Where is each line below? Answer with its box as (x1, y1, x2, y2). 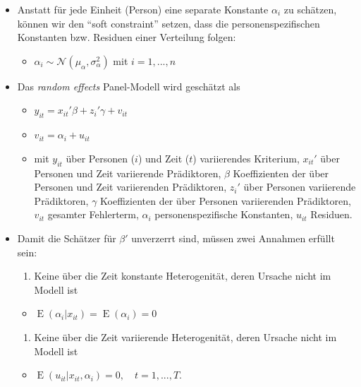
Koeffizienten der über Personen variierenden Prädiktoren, (100, 193, 351, 208)
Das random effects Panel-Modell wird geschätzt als (17, 78, 240, 93)
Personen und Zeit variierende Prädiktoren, (34, 165, 221, 180)
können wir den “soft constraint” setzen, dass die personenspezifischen (17, 16, 320, 30)
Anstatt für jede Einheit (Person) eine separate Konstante (17, 2, 269, 16)
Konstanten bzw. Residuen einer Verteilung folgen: (17, 30, 236, 44)
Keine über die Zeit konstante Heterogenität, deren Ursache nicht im (34, 268, 331, 283)
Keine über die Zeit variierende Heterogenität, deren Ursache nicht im (34, 329, 337, 344)
